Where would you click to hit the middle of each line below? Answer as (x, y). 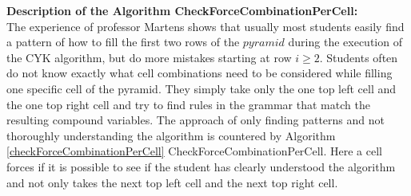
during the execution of (345, 42)
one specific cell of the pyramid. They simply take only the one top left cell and (202, 88)
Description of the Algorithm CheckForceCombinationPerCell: (182, 10)
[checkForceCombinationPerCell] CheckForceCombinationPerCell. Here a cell (194, 151)
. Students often (359, 57)
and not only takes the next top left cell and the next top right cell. (172, 182)
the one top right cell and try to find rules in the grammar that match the (188, 104)
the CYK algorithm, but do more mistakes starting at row (149, 57)
